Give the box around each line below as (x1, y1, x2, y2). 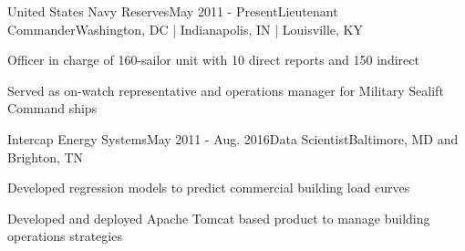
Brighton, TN (7, 147, 84, 166)
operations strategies (7, 226, 122, 246)
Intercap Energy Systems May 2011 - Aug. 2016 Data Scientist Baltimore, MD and (7, 129, 459, 148)
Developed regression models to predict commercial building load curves (7, 178, 410, 197)
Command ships (7, 99, 98, 118)
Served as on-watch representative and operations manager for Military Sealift (7, 80, 444, 99)
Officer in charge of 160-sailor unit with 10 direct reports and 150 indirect (7, 50, 419, 69)
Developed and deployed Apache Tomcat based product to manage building (7, 208, 430, 227)
